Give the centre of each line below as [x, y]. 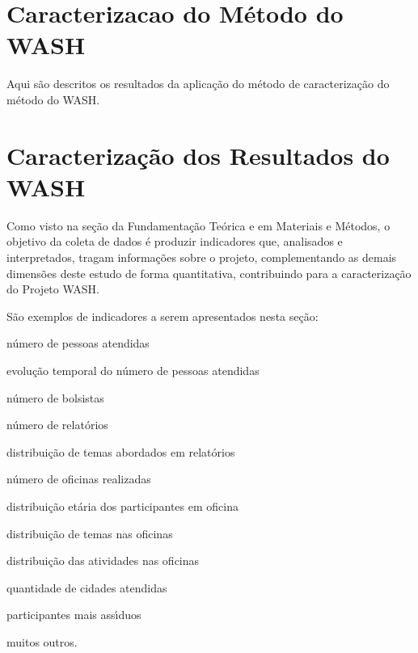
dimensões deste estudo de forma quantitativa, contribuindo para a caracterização [209, 273]
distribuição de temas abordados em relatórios [121, 451]
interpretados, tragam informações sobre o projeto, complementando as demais [202, 257]
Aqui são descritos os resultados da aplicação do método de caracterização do [198, 84]
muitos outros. [42, 641]
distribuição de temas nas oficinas [90, 533]
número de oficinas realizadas [79, 479]
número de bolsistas [55, 397]
